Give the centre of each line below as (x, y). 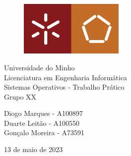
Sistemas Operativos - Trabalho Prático (64, 87)
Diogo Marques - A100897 (43, 113)
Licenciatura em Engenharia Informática (65, 77)
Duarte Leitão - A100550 (42, 123)
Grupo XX (20, 96)
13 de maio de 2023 (33, 149)
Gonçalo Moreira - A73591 (44, 132)
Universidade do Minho (39, 67)
